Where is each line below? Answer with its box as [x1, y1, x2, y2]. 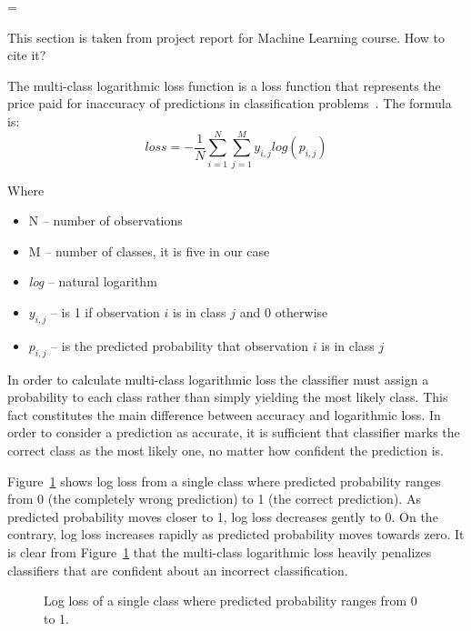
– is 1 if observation [50, 303, 160, 322]
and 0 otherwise [239, 303, 328, 322]
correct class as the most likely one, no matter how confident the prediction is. [7, 441, 444, 460]
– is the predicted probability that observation [51, 336, 309, 355]
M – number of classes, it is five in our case [28, 241, 270, 260]
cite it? [7, 45, 46, 65]
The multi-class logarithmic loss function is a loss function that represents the [7, 75, 441, 95]
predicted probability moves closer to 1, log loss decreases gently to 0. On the [7, 506, 438, 526]
